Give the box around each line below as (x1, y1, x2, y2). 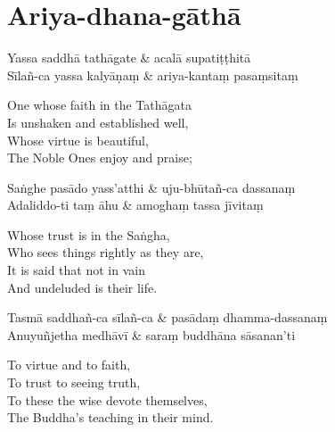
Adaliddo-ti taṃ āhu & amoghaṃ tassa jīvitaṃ (7, 195, 264, 214)
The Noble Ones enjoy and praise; (7, 148, 192, 167)
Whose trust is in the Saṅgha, (7, 225, 170, 244)
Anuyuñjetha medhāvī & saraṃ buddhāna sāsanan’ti (7, 325, 296, 344)
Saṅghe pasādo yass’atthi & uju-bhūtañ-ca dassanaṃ (7, 178, 296, 196)
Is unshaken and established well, (7, 112, 189, 131)
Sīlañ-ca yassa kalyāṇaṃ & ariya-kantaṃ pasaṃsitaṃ (7, 65, 298, 84)
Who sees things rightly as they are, (7, 243, 204, 262)
